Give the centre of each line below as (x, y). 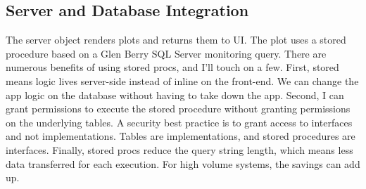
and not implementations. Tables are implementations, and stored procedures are (181, 136)
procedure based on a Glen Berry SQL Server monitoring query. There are (166, 53)
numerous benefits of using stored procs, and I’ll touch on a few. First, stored (172, 67)
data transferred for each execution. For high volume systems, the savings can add (183, 163)
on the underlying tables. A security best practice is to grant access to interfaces (179, 122)
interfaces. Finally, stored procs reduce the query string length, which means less (179, 149)
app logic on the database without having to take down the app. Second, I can (175, 94)
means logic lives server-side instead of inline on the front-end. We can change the (182, 80)
